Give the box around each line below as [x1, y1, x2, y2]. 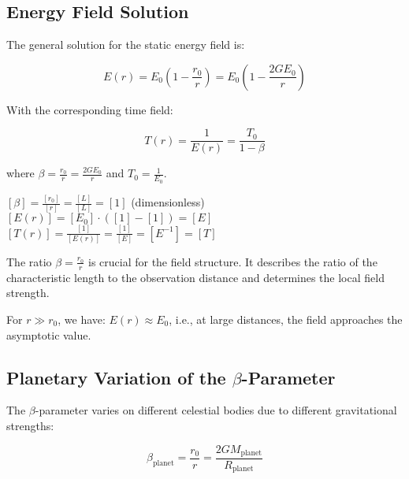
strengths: [6, 417, 54, 433]
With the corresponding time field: [6, 101, 173, 117]
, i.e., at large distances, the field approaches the [169, 310, 403, 327]
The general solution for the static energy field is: [6, 36, 245, 53]
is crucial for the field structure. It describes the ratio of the [87, 253, 377, 269]
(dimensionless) [131, 194, 205, 210]
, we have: [58, 310, 106, 327]
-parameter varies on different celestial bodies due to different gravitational [35, 402, 397, 418]
